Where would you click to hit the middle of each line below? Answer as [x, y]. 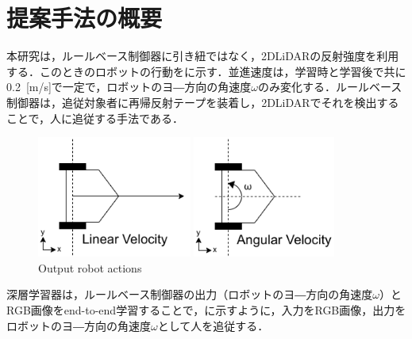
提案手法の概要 [85, 18]
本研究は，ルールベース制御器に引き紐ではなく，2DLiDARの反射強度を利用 [203, 56]
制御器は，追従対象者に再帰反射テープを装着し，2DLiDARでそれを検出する [203, 102]
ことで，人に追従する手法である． [95, 118]
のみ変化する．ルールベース [330, 87]
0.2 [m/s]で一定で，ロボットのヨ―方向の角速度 [129, 87]
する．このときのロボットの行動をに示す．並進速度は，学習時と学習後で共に [206, 71]
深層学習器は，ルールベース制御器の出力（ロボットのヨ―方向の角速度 [190, 294]
